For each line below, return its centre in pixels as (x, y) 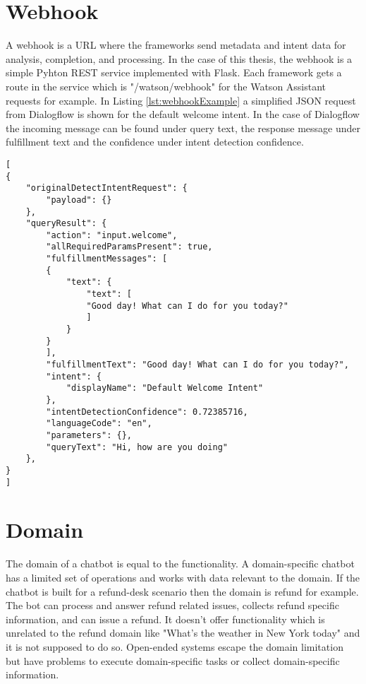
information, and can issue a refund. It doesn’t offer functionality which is (165, 619)
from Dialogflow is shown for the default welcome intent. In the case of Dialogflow (183, 114)
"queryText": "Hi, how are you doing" (137, 447)
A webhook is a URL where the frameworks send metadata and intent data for (176, 45)
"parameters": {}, (89, 435)
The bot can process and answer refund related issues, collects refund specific (172, 605)
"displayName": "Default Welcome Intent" (165, 388)
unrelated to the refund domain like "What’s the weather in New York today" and (183, 633)
